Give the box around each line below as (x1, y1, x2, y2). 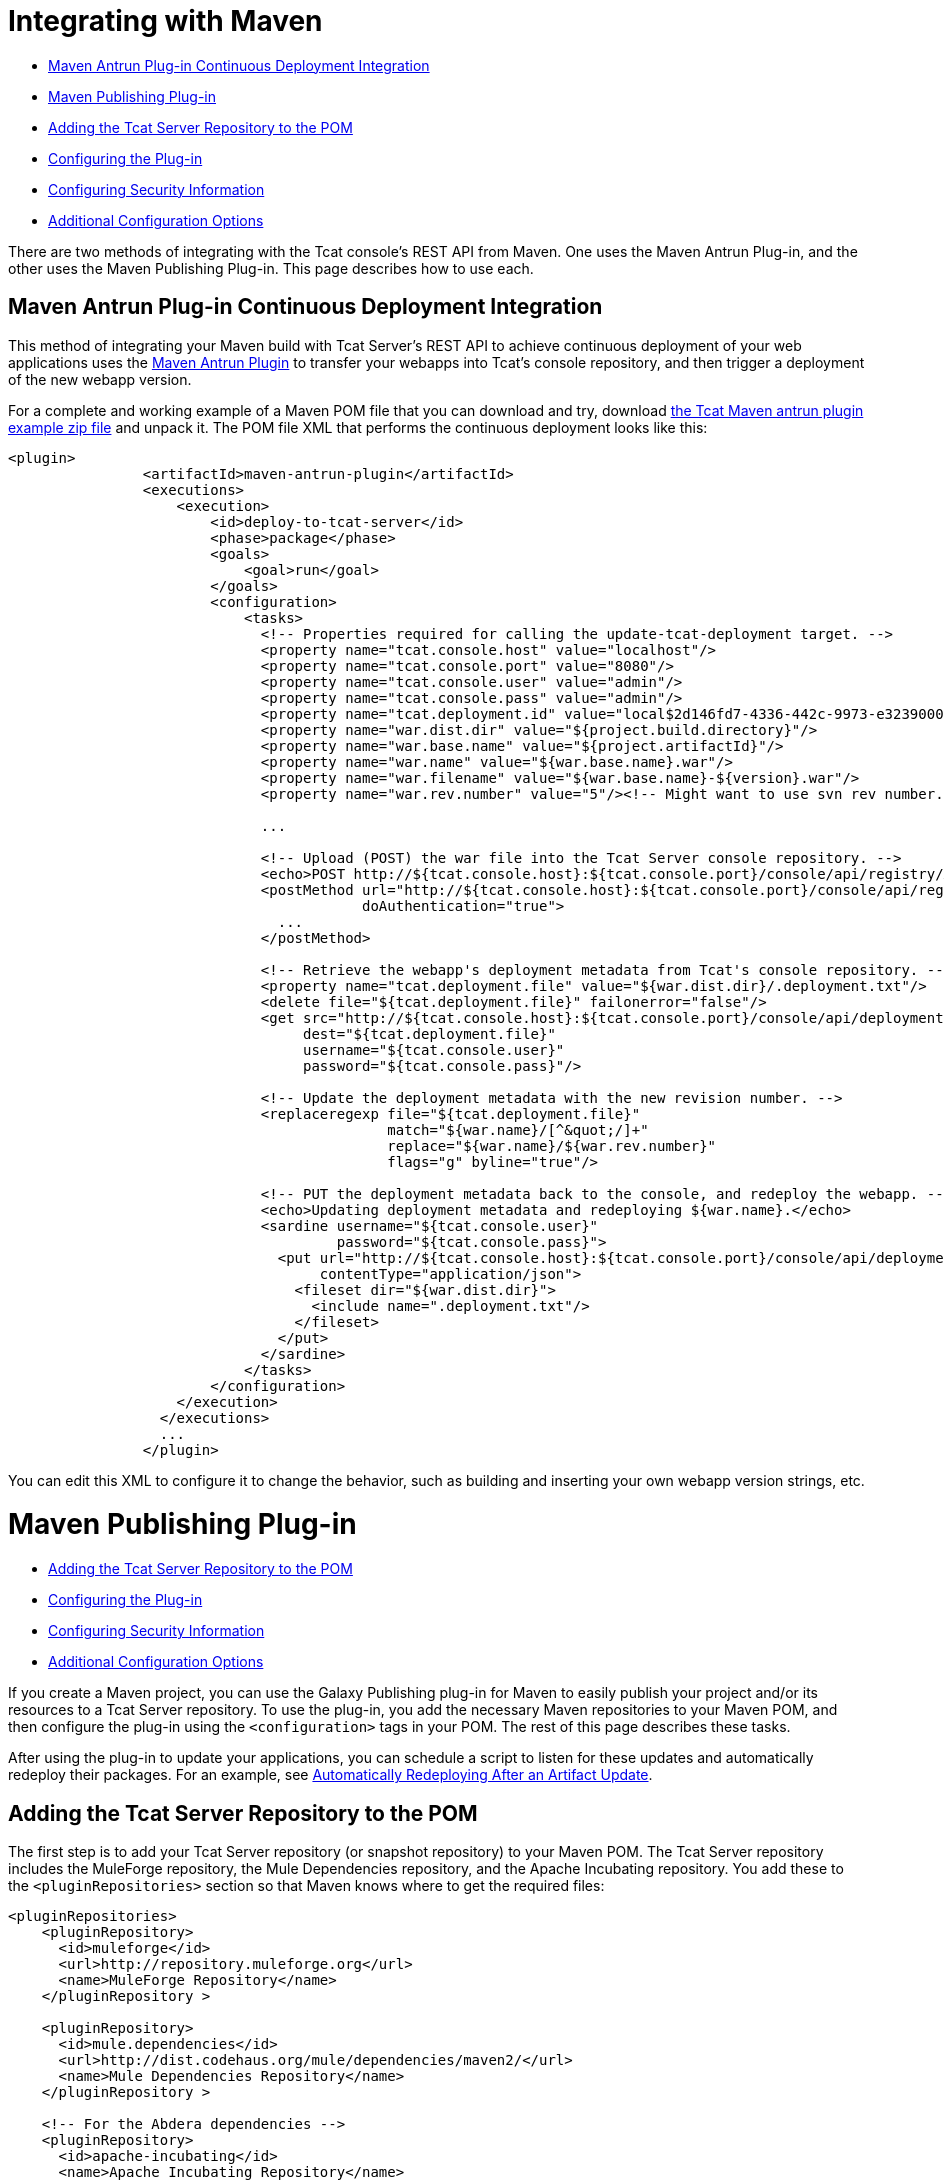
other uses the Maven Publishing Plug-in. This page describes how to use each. (8, 259, 534, 277)
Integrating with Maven (8, 4, 323, 38)
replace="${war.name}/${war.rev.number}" (387, 1137, 717, 1154)
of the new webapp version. (8, 370, 192, 388)
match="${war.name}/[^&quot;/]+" (387, 1121, 649, 1138)
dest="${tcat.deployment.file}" (303, 1025, 556, 1042)
